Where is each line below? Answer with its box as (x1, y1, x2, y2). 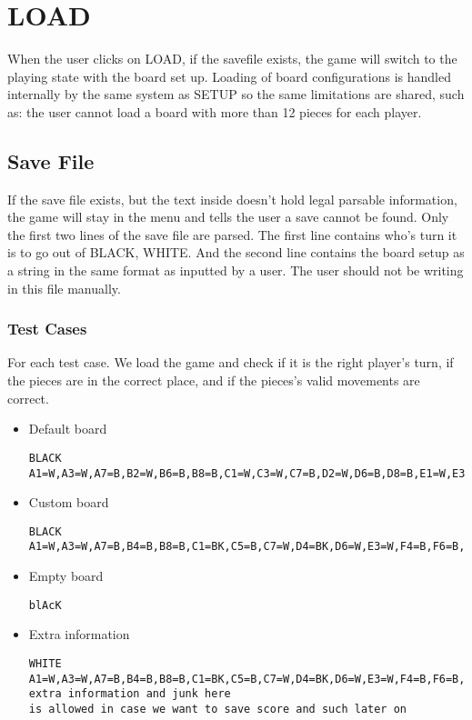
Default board (28, 419, 107, 438)
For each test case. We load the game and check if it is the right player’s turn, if (7, 353, 454, 372)
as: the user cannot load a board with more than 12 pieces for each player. (7, 102, 422, 121)
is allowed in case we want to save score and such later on (28, 702, 407, 715)
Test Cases (7, 317, 87, 340)
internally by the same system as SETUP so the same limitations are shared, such (7, 85, 465, 104)
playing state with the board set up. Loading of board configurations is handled (7, 66, 451, 85)
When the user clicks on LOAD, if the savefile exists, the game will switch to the (7, 49, 457, 68)
